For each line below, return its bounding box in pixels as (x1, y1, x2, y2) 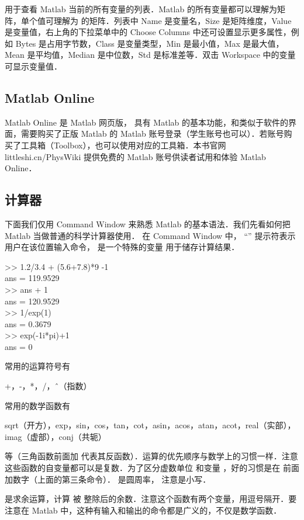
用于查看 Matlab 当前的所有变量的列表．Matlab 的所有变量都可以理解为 (5, 3, 277, 15)
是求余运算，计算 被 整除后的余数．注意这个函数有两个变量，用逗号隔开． (5, 493, 289, 505)
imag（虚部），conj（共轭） (5, 430, 106, 442)
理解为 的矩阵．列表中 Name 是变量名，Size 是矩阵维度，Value (53, 14, 292, 26)
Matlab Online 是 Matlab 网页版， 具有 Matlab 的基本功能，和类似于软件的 (5, 116, 288, 128)
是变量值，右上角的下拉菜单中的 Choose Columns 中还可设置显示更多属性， (5, 26, 291, 38)
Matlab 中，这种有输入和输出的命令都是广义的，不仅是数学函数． (32, 504, 282, 516)
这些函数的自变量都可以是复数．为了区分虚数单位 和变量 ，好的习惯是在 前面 (5, 462, 299, 474)
